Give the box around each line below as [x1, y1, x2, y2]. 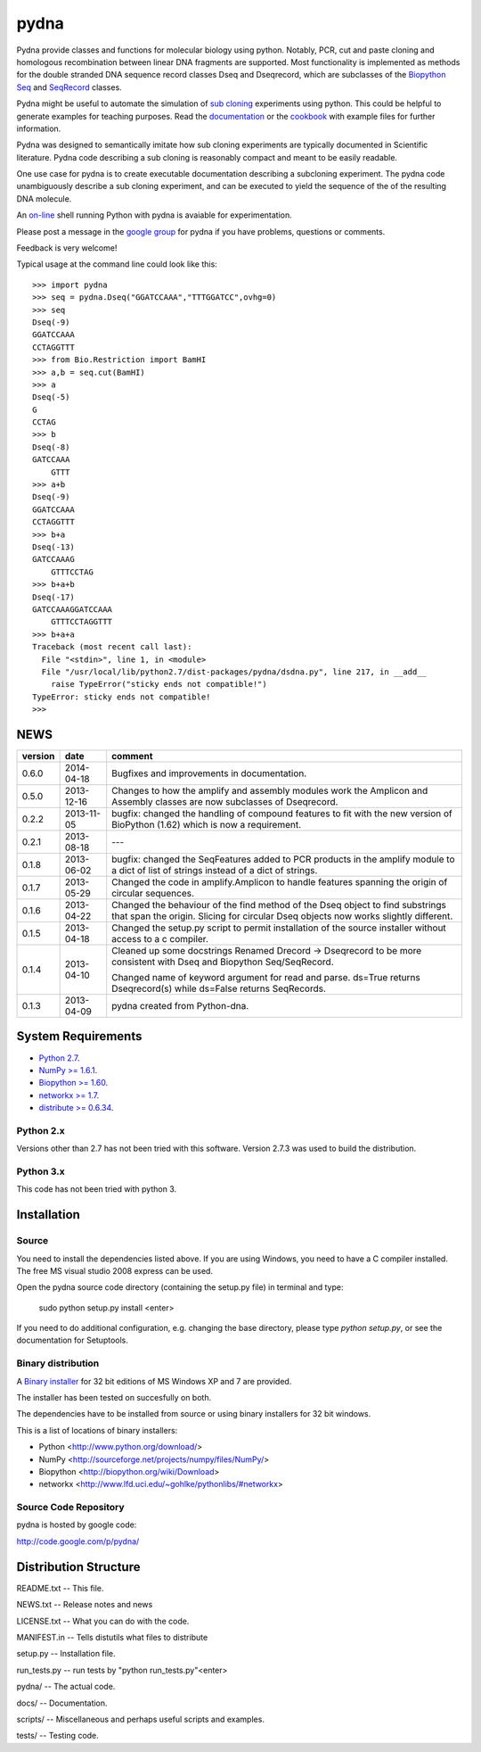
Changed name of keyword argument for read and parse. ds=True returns [111, 971, 420, 983]
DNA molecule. [16, 193, 72, 204]
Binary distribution [16, 1357, 100, 1369]
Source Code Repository [16, 1501, 125, 1514]
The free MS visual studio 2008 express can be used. [16, 1265, 214, 1276]
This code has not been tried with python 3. [16, 1184, 177, 1194]
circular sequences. [111, 887, 195, 899]
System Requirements [16, 1029, 143, 1044]
